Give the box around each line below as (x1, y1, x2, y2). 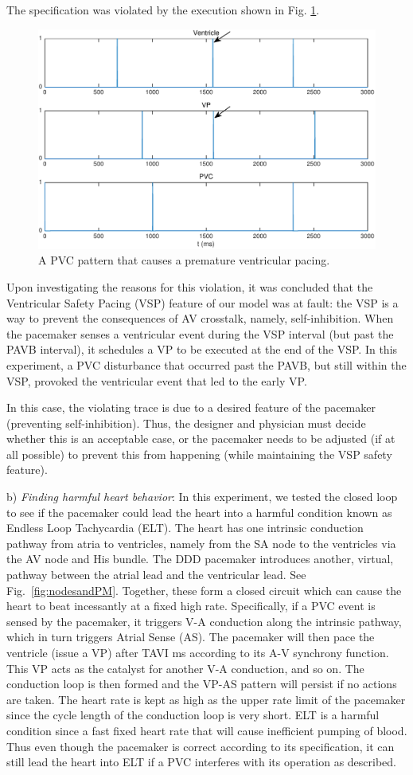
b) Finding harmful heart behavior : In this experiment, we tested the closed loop (6, 488, 398, 505)
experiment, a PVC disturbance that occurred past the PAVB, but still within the (6, 356, 407, 373)
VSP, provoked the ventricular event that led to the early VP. (6, 372, 307, 389)
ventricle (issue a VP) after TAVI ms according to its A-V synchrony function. (6, 644, 389, 661)
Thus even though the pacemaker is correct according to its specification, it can (6, 738, 395, 754)
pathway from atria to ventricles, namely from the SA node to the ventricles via (6, 534, 396, 551)
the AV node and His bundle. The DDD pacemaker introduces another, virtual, (6, 550, 394, 567)
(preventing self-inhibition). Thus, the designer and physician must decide (6, 414, 366, 431)
